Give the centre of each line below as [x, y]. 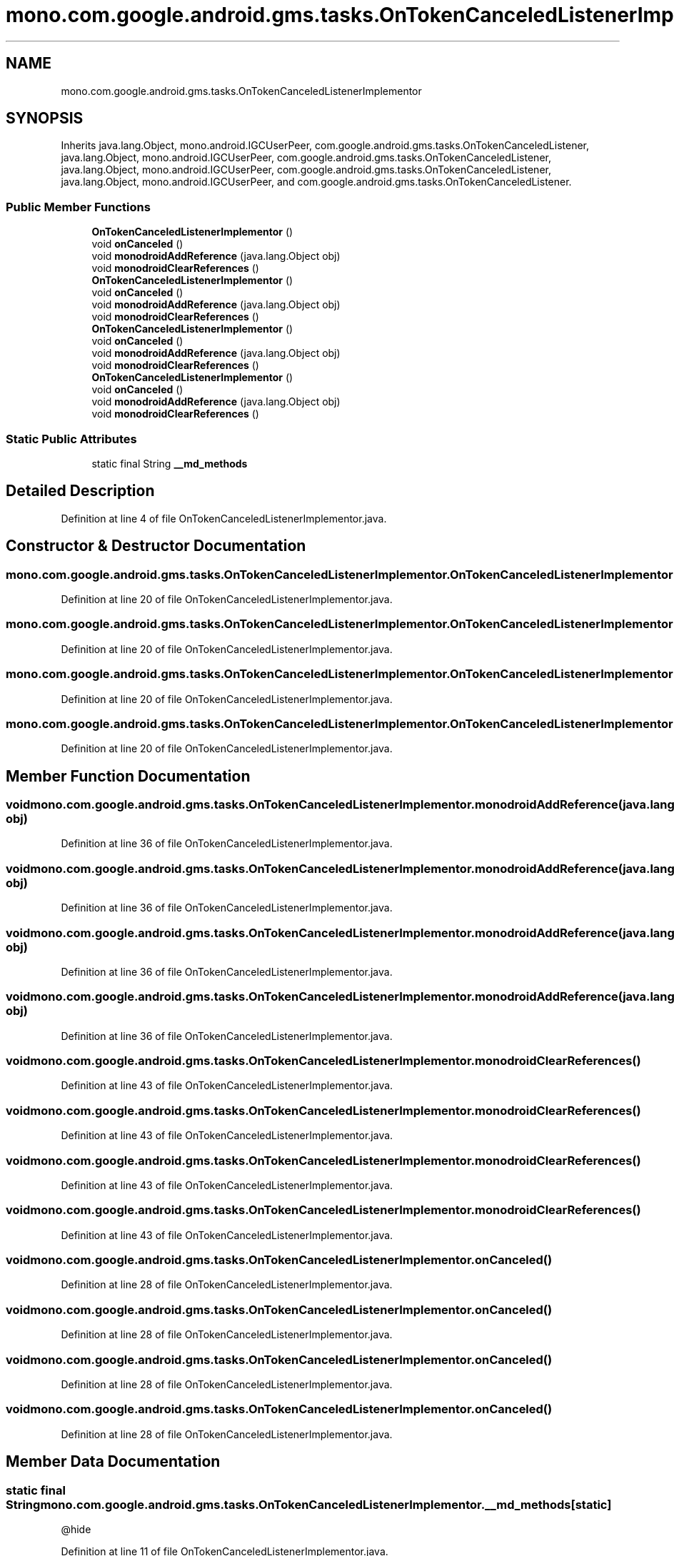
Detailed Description [80, 491]
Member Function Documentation [128, 776]
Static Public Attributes [71, 439]
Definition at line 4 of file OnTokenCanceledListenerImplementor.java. [224, 518]
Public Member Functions [78, 207]
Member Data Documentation [113, 1462]
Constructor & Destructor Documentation [156, 546]
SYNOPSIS [45, 118]
